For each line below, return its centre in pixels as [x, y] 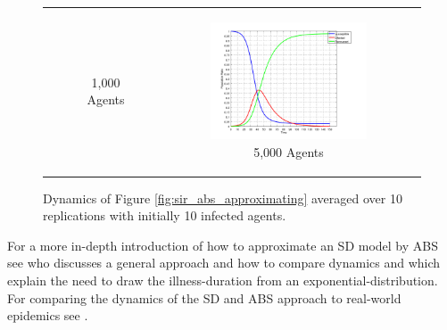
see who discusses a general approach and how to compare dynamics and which [224, 263]
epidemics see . [48, 315]
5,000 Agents [289, 151]
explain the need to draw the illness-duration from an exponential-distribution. [223, 280]
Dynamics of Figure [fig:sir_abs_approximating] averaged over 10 [223, 198]
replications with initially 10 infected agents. [165, 215]
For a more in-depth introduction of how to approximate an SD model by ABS [223, 245]
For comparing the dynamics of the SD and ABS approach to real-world [204, 297]
